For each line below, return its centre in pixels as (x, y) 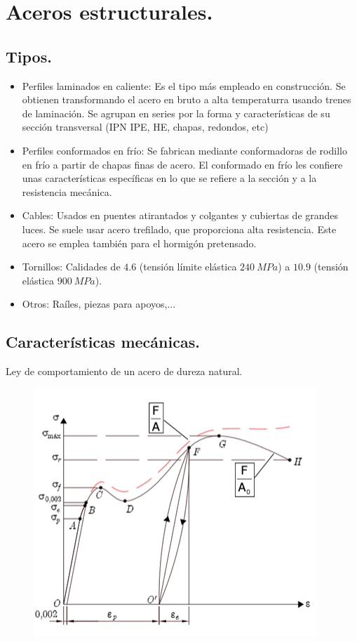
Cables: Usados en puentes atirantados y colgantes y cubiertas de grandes (180, 215)
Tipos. (29, 56)
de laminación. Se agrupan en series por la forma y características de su (176, 113)
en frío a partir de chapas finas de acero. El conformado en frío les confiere (182, 164)
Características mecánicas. (103, 342)
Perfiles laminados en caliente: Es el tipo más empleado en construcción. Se (184, 85)
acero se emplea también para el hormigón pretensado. (139, 243)
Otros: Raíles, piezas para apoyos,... (99, 304)
